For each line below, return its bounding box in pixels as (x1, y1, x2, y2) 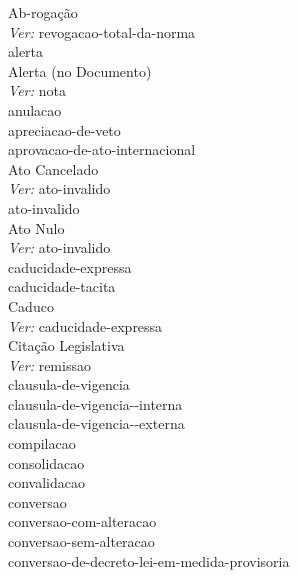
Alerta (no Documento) (8, 60, 152, 81)
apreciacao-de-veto (8, 119, 121, 140)
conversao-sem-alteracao (8, 531, 155, 552)
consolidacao (8, 452, 85, 473)
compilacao (8, 433, 76, 454)
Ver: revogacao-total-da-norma (8, 21, 196, 42)
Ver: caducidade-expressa (8, 315, 163, 336)
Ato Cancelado (8, 158, 99, 179)
